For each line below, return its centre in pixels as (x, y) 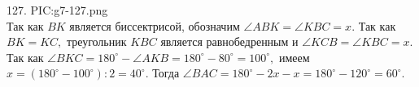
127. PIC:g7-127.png (57, 10)
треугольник (96, 41)
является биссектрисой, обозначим (155, 25)
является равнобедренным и (229, 41)
